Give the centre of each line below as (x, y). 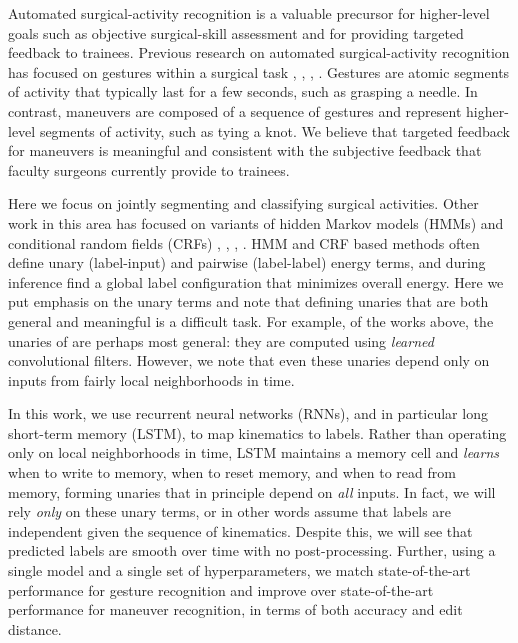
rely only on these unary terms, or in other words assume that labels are (230, 511)
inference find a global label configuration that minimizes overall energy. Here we (256, 281)
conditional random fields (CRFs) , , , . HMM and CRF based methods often (244, 242)
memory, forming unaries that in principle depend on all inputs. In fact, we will (252, 491)
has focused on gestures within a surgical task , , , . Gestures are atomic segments (259, 71)
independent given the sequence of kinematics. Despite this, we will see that (240, 530)
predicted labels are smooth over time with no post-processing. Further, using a (252, 550)
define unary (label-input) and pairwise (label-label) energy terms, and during (247, 262)
